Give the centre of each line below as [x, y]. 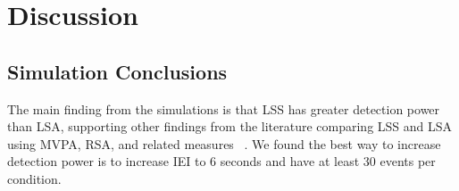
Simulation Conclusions [117, 71]
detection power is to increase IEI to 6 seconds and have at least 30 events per [221, 161]
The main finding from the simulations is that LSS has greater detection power [224, 108]
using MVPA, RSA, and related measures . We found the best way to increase [224, 143]
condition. [34, 178]
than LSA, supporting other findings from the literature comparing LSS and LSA [230, 126]
